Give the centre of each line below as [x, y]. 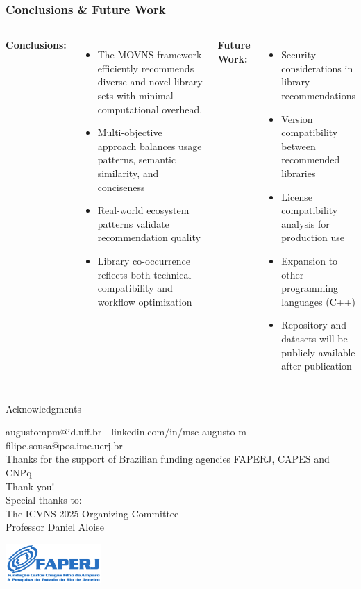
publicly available [318, 352]
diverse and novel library [150, 82]
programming [310, 288]
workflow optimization [145, 301]
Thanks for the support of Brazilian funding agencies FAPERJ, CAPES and [168, 459]
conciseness [121, 186]
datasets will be [314, 338]
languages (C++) [318, 301]
